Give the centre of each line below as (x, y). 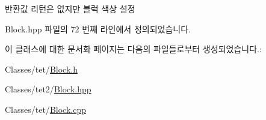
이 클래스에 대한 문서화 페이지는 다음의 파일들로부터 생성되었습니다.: (133, 49)
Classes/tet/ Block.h (41, 69)
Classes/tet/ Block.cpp (45, 109)
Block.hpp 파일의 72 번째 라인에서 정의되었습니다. (98, 28)
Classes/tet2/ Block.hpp (48, 89)
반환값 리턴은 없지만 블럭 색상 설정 (70, 8)
